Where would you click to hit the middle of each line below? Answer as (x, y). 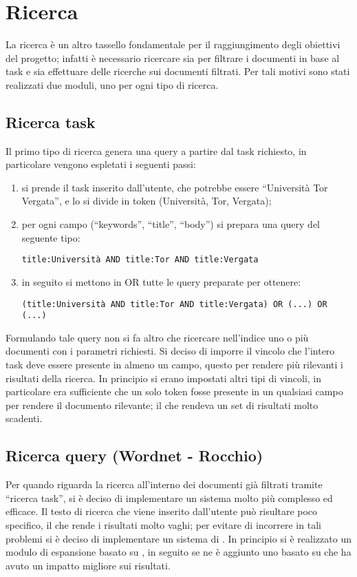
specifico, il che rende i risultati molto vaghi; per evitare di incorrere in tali (163, 524)
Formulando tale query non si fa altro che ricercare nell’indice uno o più (157, 337)
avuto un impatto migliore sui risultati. (88, 565)
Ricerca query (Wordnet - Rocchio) (134, 455)
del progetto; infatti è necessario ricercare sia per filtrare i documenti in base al (173, 57)
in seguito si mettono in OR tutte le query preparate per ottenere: (161, 281)
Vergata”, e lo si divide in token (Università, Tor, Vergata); (147, 201)
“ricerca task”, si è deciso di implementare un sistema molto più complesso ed (169, 497)
